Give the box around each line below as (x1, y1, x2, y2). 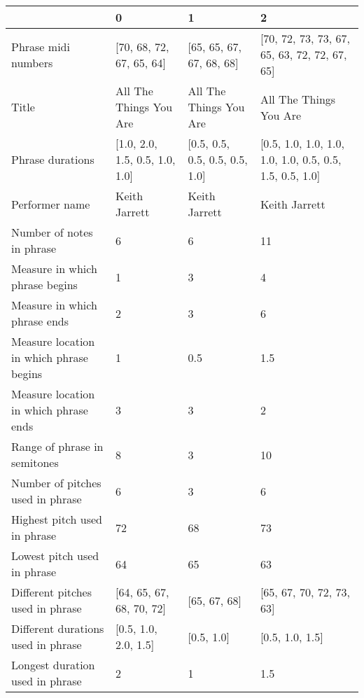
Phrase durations (11, 151, 94, 167)
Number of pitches (11, 475, 101, 491)
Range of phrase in (11, 438, 104, 454)
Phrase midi (11, 38, 70, 55)
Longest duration (11, 657, 95, 673)
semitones (11, 454, 59, 470)
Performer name (11, 195, 90, 212)
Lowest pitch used (11, 547, 99, 564)
